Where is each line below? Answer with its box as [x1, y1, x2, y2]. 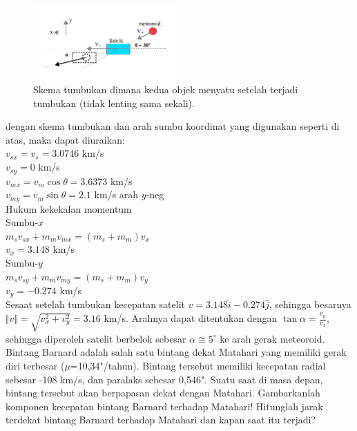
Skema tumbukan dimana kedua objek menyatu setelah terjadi [33, 82, 298, 97]
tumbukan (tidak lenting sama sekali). [33, 95, 195, 110]
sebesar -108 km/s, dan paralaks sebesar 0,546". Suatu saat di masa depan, [6, 372, 323, 386]
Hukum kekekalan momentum [6, 201, 132, 215]
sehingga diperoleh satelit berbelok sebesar [6, 331, 186, 345]
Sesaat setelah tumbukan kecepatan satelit [6, 297, 185, 312]
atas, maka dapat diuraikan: [6, 132, 125, 146]
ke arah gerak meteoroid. [220, 331, 325, 345]
